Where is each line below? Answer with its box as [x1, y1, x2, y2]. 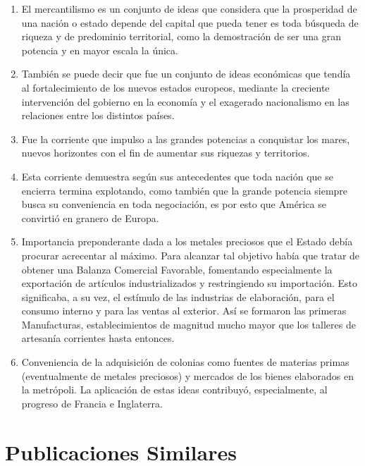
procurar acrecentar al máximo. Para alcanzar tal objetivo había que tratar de [21, 247, 360, 262]
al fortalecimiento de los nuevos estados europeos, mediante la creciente [21, 80, 330, 94]
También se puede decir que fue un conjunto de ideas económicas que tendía [21, 66, 351, 81]
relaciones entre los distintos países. [21, 108, 175, 123]
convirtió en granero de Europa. [21, 210, 159, 225]
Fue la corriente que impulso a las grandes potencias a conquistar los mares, [21, 131, 350, 146]
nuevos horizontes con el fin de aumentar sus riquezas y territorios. [21, 145, 310, 160]
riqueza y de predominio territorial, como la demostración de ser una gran [21, 29, 341, 44]
